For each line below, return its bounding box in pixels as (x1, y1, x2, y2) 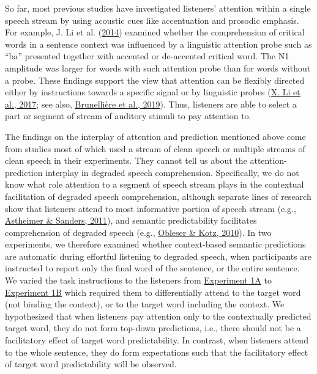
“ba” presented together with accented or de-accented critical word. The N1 (5, 50, 289, 62)
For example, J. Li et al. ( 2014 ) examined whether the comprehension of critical (5, 26, 305, 38)
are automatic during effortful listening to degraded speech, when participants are (5, 249, 311, 262)
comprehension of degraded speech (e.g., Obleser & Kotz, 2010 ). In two (5, 226, 272, 238)
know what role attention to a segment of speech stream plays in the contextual (5, 178, 304, 191)
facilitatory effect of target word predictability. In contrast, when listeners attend (5, 334, 308, 346)
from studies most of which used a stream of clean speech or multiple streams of (5, 142, 305, 155)
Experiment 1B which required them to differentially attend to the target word (5, 285, 301, 298)
